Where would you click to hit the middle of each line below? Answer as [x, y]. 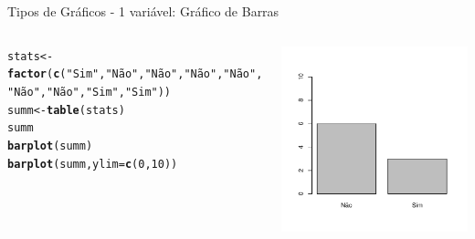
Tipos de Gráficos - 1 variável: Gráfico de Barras [143, 11]
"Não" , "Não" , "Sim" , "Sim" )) [90, 92]
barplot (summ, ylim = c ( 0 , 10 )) [93, 164]
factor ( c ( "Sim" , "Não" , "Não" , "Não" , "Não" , [135, 74]
